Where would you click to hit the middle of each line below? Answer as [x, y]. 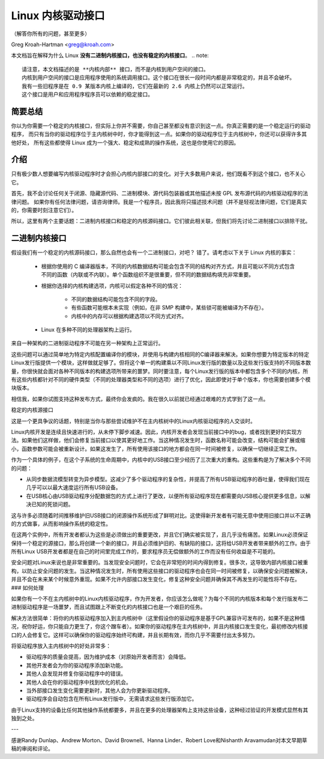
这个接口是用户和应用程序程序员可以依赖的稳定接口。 [87, 94]
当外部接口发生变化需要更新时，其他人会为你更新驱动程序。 [100, 690]
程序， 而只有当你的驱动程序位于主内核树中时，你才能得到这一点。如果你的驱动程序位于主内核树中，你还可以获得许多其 [159, 134]
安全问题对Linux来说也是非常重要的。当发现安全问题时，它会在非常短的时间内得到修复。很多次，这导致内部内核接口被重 [160, 562]
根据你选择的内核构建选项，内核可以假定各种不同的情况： [112, 285]
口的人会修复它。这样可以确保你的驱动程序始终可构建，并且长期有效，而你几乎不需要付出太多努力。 [134, 635]
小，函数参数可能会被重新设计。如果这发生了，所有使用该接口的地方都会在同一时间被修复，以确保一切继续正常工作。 [155, 448]
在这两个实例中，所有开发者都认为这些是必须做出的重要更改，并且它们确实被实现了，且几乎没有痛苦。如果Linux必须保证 [160, 535]
